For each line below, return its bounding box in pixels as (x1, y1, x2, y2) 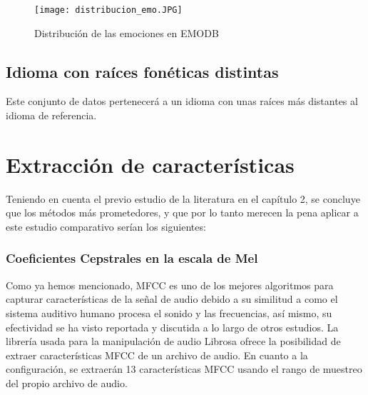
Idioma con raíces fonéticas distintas (6, 60, 279, 82)
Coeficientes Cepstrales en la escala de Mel (6, 249, 258, 267)
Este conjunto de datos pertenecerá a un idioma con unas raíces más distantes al (6, 94, 358, 109)
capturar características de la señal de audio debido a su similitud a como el (6, 291, 338, 306)
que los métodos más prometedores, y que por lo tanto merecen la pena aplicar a (6, 205, 359, 220)
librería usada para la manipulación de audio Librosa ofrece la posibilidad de (6, 334, 341, 349)
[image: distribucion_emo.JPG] (34, 5, 183, 15)
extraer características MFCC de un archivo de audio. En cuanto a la (6, 347, 308, 362)
